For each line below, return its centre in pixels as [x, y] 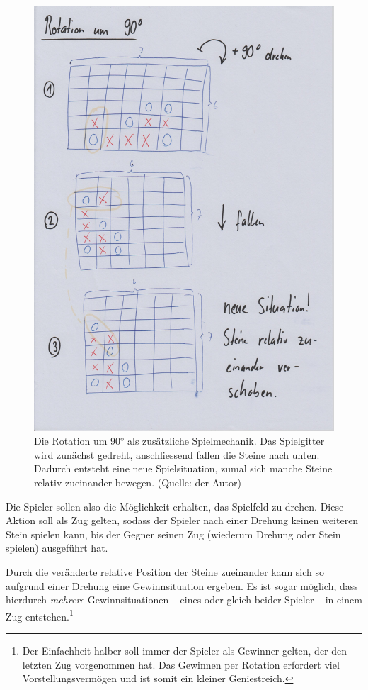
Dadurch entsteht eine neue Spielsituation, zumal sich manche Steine [183, 468]
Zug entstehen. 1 [40, 615]
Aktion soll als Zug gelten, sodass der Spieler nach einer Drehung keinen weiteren [182, 520]
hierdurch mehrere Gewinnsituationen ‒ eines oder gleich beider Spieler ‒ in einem [184, 600]
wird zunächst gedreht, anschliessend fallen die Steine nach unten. [177, 454]
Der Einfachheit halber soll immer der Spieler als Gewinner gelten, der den [185, 651]
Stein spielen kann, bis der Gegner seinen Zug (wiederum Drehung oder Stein [173, 534]
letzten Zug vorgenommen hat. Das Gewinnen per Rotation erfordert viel [181, 664]
